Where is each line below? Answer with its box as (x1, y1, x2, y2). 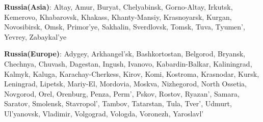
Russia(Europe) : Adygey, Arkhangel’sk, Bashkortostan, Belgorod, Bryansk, (4, 48, 246, 59)
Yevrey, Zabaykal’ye (4, 31, 67, 42)
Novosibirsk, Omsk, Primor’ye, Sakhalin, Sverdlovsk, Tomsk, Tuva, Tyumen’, (4, 21, 245, 32)
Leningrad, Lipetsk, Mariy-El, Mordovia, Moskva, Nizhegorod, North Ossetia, (4, 78, 247, 89)
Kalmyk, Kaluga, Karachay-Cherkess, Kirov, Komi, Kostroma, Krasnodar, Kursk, (4, 68, 259, 79)
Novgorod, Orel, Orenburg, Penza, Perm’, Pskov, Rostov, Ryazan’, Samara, (4, 88, 240, 99)
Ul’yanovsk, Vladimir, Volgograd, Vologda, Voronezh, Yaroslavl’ (4, 108, 204, 118)
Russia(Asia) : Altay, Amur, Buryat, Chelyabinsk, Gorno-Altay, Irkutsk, (4, 2, 233, 12)
